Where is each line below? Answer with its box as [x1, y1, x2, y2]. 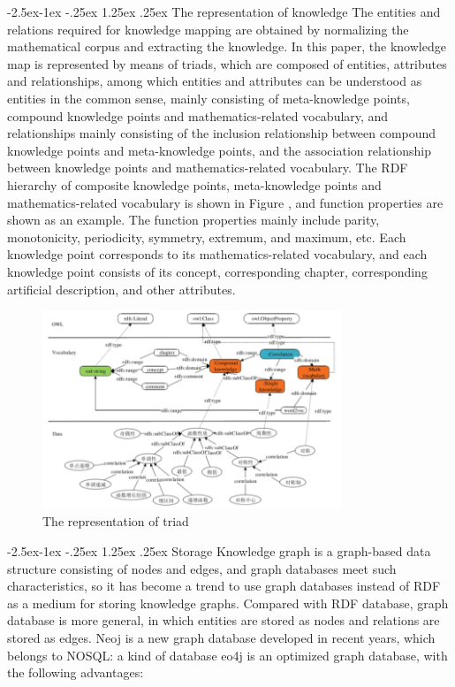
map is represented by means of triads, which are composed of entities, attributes [7, 54, 447, 73]
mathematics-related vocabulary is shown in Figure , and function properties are [7, 193, 444, 211]
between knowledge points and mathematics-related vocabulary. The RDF [7, 158, 408, 177]
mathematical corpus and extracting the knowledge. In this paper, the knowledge [7, 37, 446, 56]
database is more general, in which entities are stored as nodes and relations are [7, 611, 440, 630]
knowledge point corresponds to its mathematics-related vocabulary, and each [7, 245, 428, 263]
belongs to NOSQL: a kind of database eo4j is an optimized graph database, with [7, 645, 448, 664]
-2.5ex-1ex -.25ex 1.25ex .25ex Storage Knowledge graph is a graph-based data [7, 541, 431, 560]
